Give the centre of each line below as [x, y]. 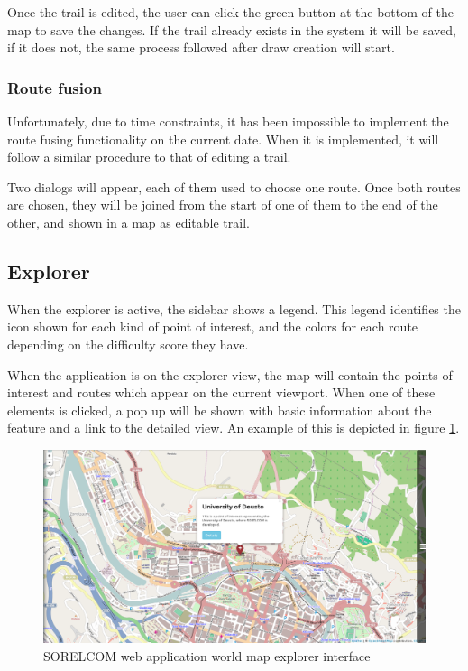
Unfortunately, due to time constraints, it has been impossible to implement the [228, 121]
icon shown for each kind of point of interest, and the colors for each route [213, 326]
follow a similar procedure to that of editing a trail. [149, 157]
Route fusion [55, 87]
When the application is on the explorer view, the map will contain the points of [230, 374]
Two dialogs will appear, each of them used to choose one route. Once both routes [234, 186]
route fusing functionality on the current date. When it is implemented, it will [223, 139]
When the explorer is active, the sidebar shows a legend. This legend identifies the [234, 308]
